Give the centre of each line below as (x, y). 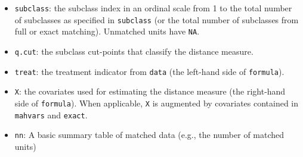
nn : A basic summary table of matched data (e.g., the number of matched (149, 135)
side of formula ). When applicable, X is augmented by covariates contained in (157, 103)
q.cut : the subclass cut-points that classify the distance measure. (134, 51)
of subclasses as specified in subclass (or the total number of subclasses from (157, 19)
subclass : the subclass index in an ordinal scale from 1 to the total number (153, 8)
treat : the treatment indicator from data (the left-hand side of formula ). (149, 71)
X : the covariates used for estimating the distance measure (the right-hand (150, 91)
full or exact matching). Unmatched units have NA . (107, 31)
